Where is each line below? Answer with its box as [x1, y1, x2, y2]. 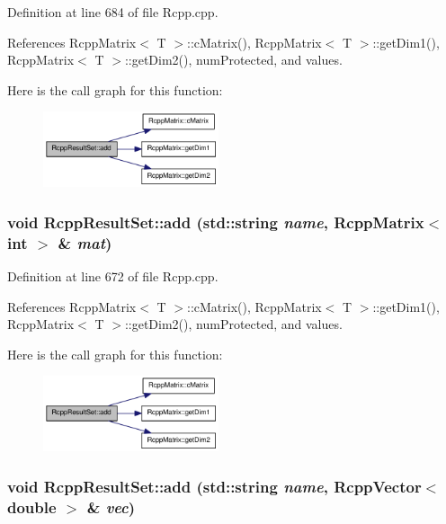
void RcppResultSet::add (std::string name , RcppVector [7, 475, 422, 497]
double [7, 495, 57, 518]
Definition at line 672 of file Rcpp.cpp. [7, 266, 219, 285]
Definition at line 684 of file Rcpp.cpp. [7, 3, 219, 21]
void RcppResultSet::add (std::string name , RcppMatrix [7, 210, 424, 233]
